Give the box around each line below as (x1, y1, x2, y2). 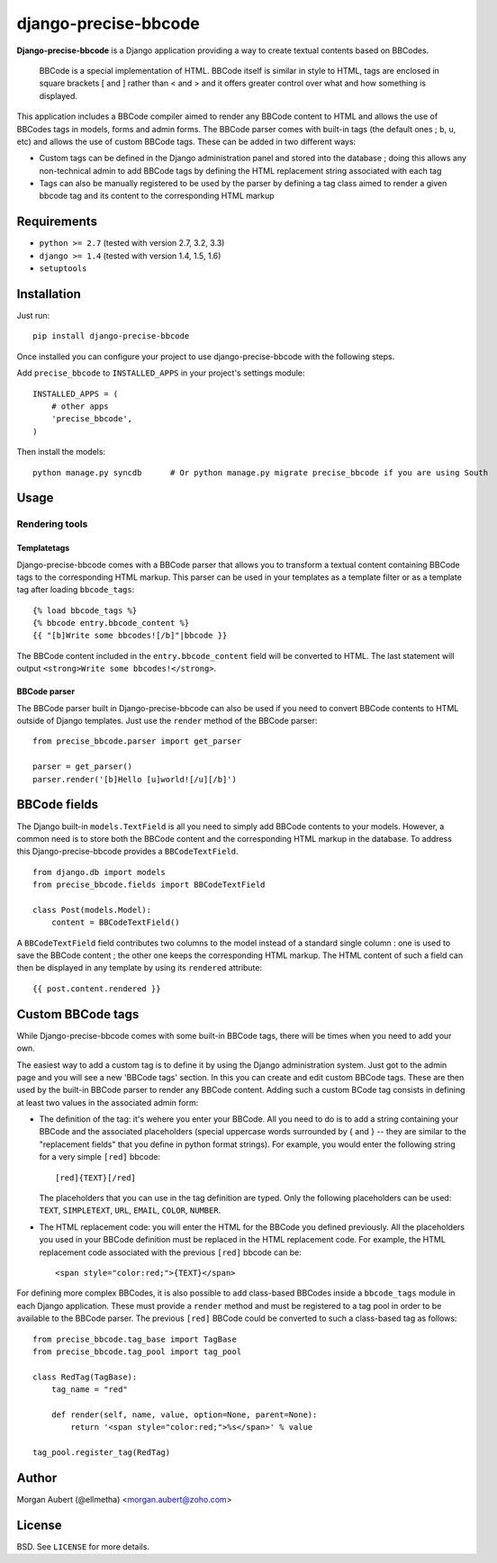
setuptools (39, 264, 87, 274)
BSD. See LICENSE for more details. (16, 1540, 150, 1552)
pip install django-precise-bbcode (32, 331, 190, 341)
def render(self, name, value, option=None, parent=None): (50, 1409, 318, 1420)
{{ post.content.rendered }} (32, 983, 161, 994)
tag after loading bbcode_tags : (16, 584, 135, 595)
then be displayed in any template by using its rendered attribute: (16, 962, 263, 973)
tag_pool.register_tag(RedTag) (32, 1448, 171, 1458)
